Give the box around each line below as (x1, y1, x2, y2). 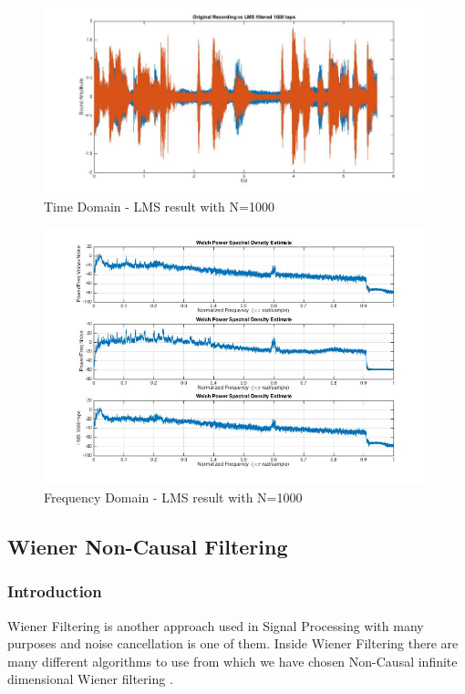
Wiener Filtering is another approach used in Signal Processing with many (7, 616, 424, 635)
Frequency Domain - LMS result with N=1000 (44, 488, 303, 507)
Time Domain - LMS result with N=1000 (44, 196, 274, 215)
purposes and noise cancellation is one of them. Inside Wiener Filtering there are (7, 634, 459, 653)
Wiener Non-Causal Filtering (7, 533, 288, 561)
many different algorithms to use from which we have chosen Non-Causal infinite (7, 651, 458, 670)
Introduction (7, 580, 102, 603)
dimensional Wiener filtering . (7, 669, 173, 689)
